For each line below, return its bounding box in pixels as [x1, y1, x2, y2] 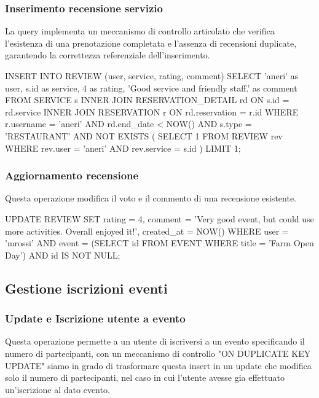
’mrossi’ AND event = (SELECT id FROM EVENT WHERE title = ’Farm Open [5, 236, 314, 249]
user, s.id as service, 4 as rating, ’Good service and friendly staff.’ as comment [5, 81, 297, 94]
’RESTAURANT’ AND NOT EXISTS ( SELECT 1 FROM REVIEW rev [5, 129, 283, 142]
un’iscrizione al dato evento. [5, 383, 110, 396]
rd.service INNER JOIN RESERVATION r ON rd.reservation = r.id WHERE [5, 105, 299, 118]
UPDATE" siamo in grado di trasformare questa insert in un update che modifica [5, 359, 312, 372]
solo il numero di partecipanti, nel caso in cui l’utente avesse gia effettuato [5, 371, 285, 384]
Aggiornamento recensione [5, 168, 139, 183]
